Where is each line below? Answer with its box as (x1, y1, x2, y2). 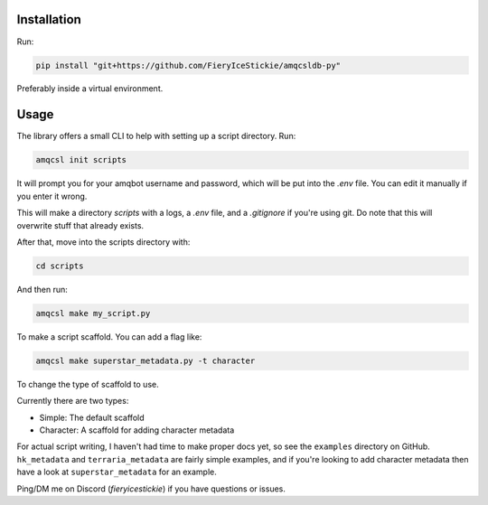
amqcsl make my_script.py (35, 308, 151, 318)
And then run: (16, 284, 68, 295)
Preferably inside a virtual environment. (16, 83, 164, 94)
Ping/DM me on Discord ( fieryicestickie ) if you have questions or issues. (16, 483, 286, 494)
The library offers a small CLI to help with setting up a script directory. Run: (16, 131, 296, 142)
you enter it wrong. (16, 191, 88, 201)
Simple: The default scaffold (39, 412, 145, 423)
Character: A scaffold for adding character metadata (39, 425, 235, 435)
